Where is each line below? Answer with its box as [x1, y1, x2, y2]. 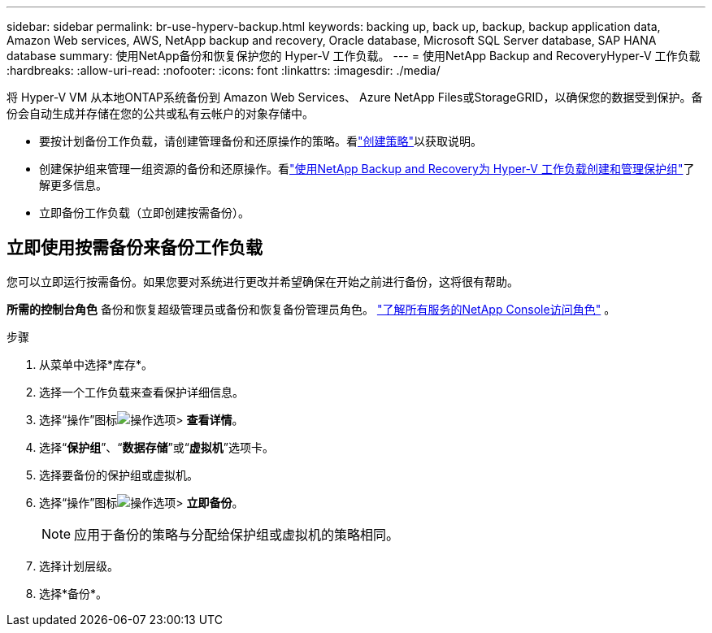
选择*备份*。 [39, 586, 108, 600]
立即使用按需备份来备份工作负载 [7, 237, 263, 258]
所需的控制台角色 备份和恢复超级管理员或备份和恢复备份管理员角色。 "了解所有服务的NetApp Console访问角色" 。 [7, 301, 616, 316]
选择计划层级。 [39, 558, 119, 573]
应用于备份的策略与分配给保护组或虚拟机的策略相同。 [74, 526, 400, 543]
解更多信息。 [39, 178, 107, 192]
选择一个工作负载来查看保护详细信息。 [39, 384, 244, 399]
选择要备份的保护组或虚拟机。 [39, 467, 198, 482]
